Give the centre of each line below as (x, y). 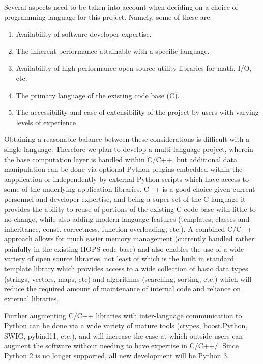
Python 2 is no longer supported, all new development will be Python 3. (117, 355)
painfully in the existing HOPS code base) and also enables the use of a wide (124, 248)
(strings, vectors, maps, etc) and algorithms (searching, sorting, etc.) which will (128, 278)
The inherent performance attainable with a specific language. (113, 51)
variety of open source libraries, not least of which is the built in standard (119, 259)
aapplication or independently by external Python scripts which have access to (126, 179)
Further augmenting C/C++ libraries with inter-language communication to (123, 315)
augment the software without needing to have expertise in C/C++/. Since (122, 345)
